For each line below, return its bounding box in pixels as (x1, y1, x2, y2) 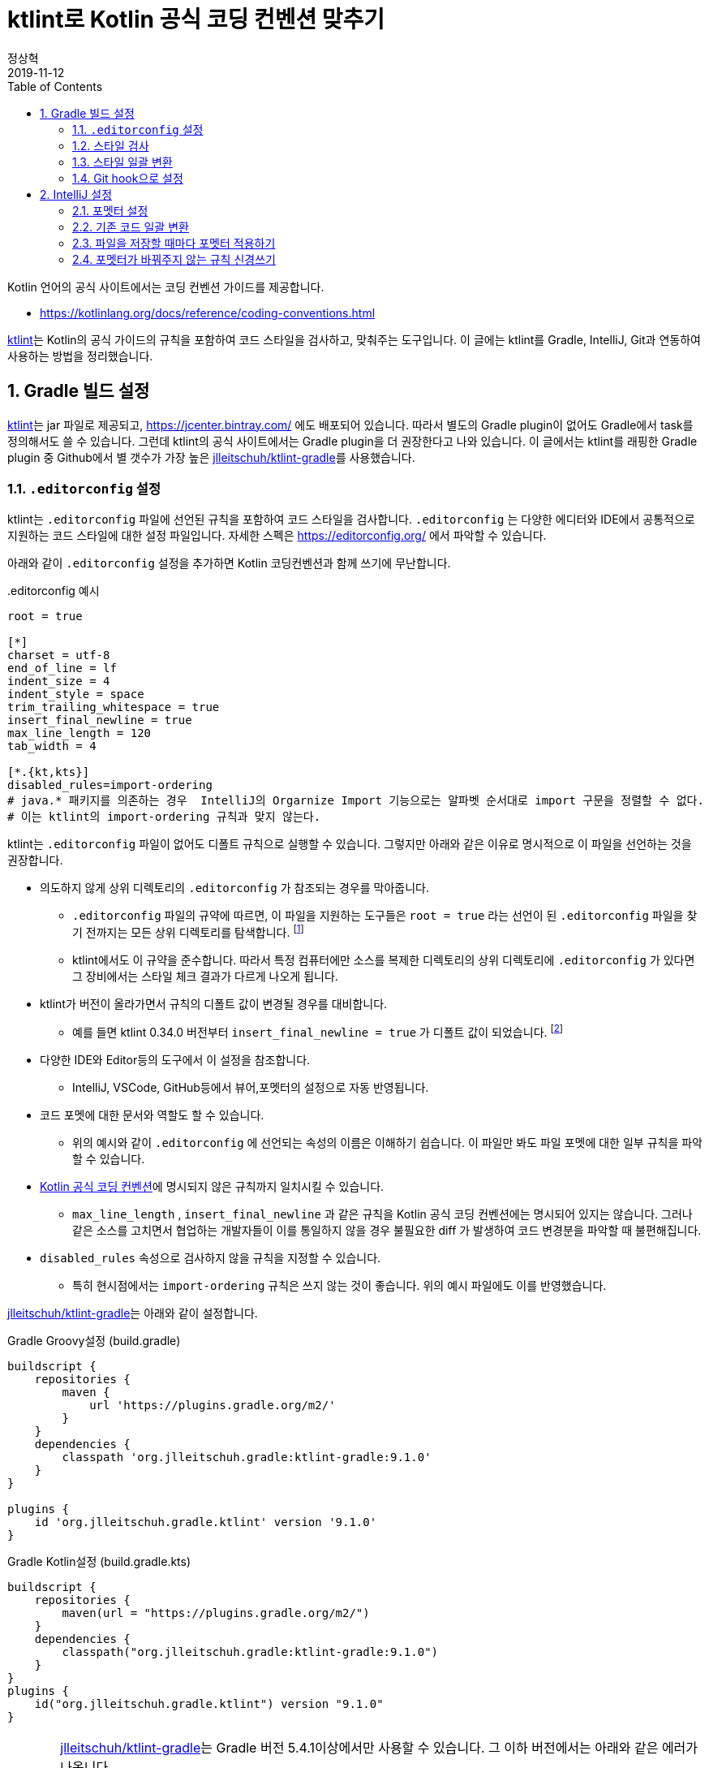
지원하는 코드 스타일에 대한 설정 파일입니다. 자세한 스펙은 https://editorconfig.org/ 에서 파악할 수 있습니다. (7, 528, 547, 543)
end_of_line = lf (7, 662, 117, 675)
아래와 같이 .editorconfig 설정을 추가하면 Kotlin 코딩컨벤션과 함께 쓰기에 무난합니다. (7, 556, 451, 571)
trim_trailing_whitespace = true (7, 701, 220, 714)
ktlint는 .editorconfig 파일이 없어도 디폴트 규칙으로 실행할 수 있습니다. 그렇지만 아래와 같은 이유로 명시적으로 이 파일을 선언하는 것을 (7, 837, 692, 852)
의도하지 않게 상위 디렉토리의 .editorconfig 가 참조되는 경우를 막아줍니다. (40, 881, 430, 895)
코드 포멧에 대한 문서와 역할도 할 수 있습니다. (40, 1107, 264, 1122)
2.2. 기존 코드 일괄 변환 (72, 219, 189, 234)
